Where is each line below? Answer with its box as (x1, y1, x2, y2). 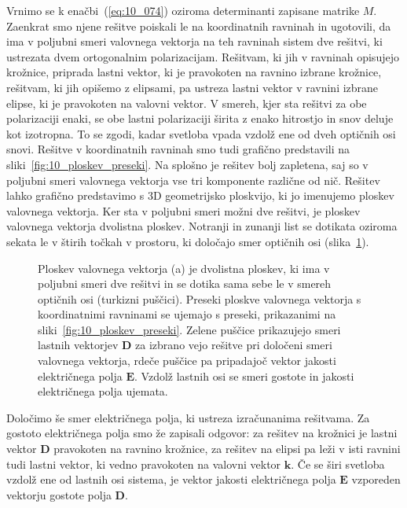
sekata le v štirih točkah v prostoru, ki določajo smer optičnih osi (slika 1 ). (6, 233, 369, 249)
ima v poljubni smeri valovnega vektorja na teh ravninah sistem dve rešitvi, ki (6, 33, 383, 50)
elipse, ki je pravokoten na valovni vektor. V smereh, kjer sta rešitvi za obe (6, 94, 367, 111)
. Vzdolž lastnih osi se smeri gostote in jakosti (134, 367, 354, 384)
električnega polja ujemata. (38, 383, 168, 399)
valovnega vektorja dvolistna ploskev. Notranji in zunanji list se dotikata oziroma (6, 218, 398, 234)
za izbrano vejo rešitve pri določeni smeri (135, 337, 332, 353)
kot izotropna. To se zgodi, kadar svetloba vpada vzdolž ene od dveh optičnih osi (6, 125, 396, 142)
